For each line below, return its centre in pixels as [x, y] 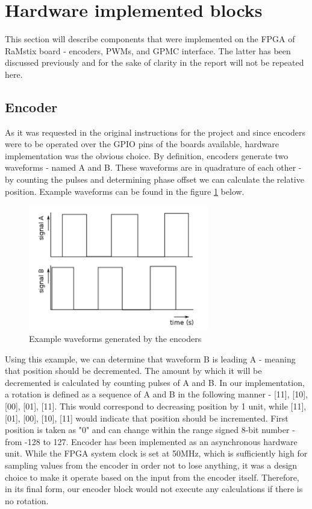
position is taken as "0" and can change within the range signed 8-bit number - [150, 430]
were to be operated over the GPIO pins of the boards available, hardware [142, 144]
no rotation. [27, 500]
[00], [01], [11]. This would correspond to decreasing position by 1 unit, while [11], [156, 406]
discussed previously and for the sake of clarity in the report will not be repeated [154, 62]
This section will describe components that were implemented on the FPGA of [150, 39]
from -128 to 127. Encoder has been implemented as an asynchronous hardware [151, 441]
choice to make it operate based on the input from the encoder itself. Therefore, [152, 477]
